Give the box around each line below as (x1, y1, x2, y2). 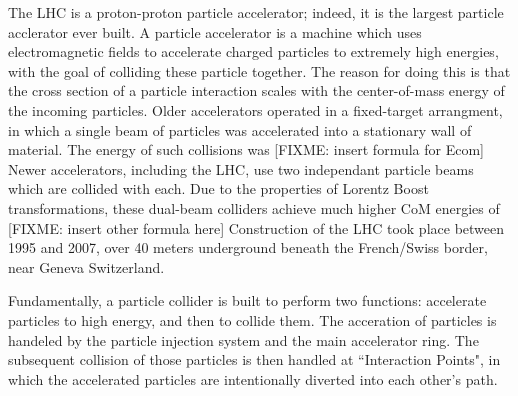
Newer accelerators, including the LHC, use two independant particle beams (8, 158, 474, 179)
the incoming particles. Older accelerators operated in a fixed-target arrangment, (8, 99, 503, 120)
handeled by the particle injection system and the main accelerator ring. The (8, 329, 479, 350)
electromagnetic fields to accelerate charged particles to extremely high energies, (8, 41, 499, 62)
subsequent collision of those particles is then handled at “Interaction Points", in (8, 349, 501, 370)
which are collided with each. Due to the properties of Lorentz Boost (8, 178, 429, 199)
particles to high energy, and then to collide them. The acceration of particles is (8, 309, 497, 330)
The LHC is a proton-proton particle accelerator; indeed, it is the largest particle (8, 2, 504, 22)
